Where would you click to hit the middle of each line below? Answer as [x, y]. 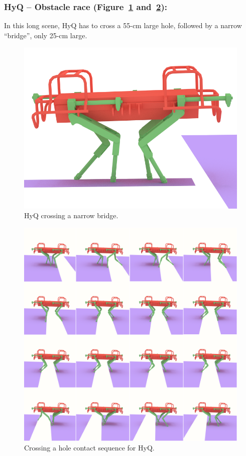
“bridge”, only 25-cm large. [46, 35]
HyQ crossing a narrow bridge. [71, 215]
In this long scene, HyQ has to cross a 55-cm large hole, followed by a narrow [123, 25]
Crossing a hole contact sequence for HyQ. [89, 448]
